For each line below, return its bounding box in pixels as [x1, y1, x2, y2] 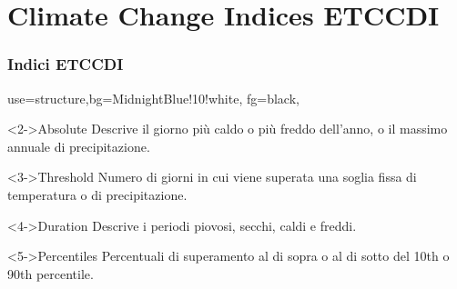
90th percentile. [7, 264, 94, 283]
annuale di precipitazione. [7, 136, 150, 155]
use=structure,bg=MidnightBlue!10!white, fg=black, [7, 88, 300, 107]
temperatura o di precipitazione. [7, 184, 188, 204]
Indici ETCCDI [7, 53, 124, 75]
